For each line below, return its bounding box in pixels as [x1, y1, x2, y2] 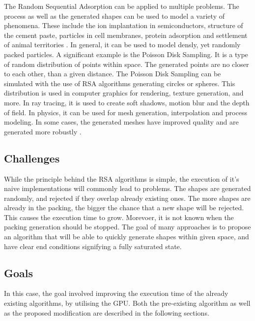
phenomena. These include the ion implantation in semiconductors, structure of [4, 20, 243, 31]
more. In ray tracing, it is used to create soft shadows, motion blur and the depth [4, 97, 250, 107]
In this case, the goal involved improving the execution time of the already [4, 288, 228, 298]
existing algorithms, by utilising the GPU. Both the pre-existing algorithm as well [4, 298, 251, 308]
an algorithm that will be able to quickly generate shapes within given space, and [4, 231, 249, 242]
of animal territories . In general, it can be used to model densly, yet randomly [4, 39, 241, 50]
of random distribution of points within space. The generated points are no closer [4, 59, 249, 69]
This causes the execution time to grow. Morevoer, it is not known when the [4, 212, 234, 222]
